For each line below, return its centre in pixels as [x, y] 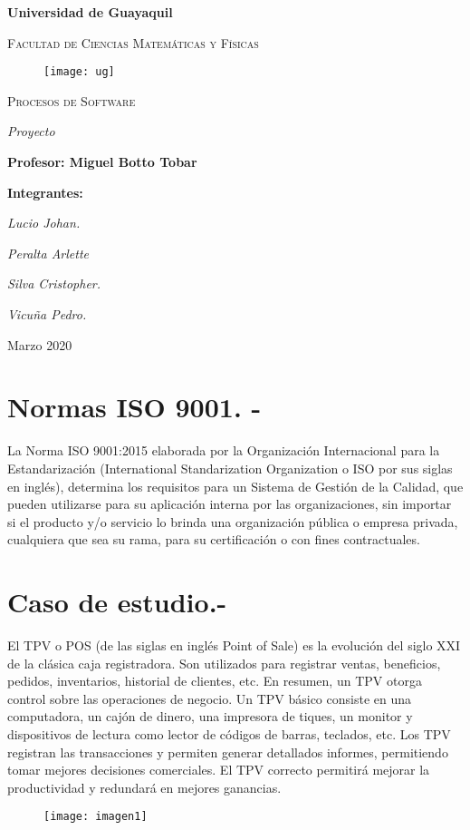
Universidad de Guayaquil [90, 12]
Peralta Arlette [48, 253]
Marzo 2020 [40, 344]
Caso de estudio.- [117, 602]
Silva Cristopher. [54, 283]
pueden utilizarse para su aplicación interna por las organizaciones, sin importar [230, 504]
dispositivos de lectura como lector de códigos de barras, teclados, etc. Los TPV [229, 733]
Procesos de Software [72, 100]
